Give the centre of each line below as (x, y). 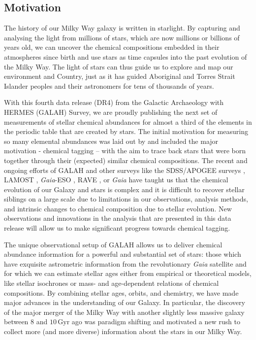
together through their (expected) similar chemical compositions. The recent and (126, 160)
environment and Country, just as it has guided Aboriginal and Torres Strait (120, 76)
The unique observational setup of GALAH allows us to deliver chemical (113, 244)
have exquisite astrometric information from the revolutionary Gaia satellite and (125, 263)
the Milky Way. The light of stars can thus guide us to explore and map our (119, 66)
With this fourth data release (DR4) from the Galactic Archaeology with (114, 102)
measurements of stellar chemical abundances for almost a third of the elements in (128, 121)
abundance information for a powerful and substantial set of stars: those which (123, 254)
